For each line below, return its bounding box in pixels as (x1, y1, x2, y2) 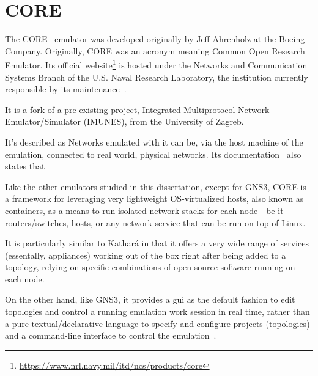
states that (5, 160, 45, 172)
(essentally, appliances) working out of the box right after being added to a (5, 248, 286, 261)
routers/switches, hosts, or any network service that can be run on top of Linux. (5, 216, 306, 229)
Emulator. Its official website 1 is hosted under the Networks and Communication (5, 57, 308, 71)
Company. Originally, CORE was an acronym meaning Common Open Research (5, 44, 305, 57)
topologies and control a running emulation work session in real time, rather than (5, 305, 310, 318)
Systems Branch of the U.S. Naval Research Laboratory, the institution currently (5, 70, 308, 83)
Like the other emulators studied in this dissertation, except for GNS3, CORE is (5, 180, 306, 193)
